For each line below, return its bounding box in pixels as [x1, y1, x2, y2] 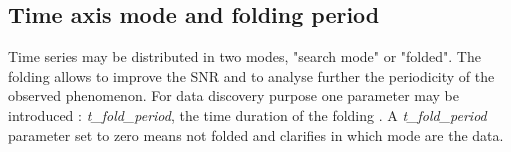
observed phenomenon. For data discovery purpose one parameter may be [8, 85, 459, 106]
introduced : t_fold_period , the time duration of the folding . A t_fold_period [8, 104, 487, 125]
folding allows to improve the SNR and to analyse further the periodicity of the [8, 65, 495, 86]
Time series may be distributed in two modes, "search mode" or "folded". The [8, 46, 481, 67]
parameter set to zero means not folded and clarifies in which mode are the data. [8, 124, 504, 145]
